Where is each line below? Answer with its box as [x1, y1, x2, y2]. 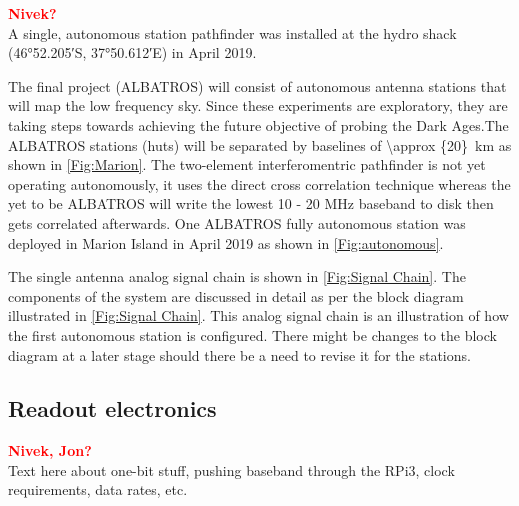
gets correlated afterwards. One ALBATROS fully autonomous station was [8, 212, 466, 233]
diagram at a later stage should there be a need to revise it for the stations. [8, 344, 471, 365]
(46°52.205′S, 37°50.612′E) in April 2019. [8, 42, 257, 63]
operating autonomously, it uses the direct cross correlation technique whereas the [8, 173, 511, 194]
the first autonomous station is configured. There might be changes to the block [8, 324, 497, 345]
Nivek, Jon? [8, 440, 92, 461]
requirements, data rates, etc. [8, 479, 188, 500]
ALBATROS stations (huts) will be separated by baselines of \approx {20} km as [8, 134, 512, 155]
